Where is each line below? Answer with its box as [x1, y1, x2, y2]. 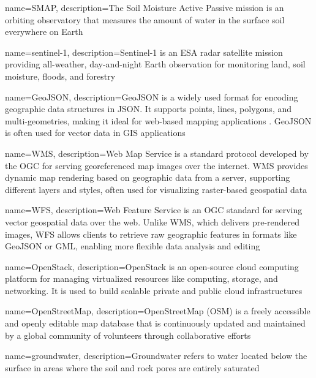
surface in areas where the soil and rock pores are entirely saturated [5, 361, 260, 374]
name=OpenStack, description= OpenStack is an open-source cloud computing [5, 260, 299, 273]
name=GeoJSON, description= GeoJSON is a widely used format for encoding [5, 90, 298, 103]
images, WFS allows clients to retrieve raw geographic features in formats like [5, 227, 297, 240]
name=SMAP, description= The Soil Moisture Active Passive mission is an [5, 1, 284, 13]
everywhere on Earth [5, 25, 83, 38]
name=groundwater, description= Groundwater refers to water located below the [5, 349, 307, 362]
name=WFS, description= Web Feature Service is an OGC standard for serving [5, 203, 303, 216]
